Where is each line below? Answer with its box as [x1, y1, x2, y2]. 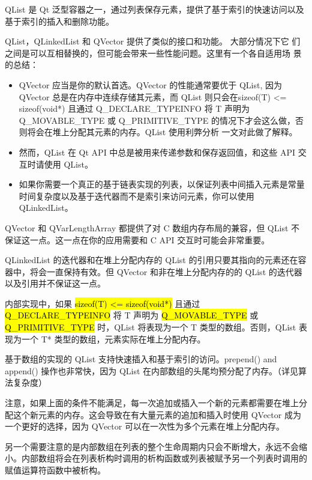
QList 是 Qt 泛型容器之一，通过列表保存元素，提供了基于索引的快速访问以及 [5, 3, 304, 15]
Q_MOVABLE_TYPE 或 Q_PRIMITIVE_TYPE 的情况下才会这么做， [19, 114, 295, 126]
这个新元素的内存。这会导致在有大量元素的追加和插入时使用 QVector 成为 [13, 408, 301, 421]
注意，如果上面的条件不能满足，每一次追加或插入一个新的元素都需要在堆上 [5, 396, 299, 409]
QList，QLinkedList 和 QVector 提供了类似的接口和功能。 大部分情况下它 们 [5, 35, 301, 47]
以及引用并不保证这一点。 [5, 277, 106, 290]
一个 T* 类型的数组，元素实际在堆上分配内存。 [21, 332, 206, 345]
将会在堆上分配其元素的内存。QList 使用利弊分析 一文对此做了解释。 [27, 126, 298, 138]
